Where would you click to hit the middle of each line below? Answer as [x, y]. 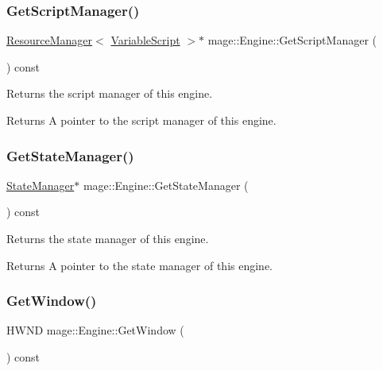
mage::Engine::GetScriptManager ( [292, 40]
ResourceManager [50, 40]
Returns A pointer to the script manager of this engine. [141, 120]
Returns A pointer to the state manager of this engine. [139, 265]
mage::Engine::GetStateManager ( [166, 185]
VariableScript [145, 40]
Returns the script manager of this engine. [110, 93]
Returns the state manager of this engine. [108, 238]
